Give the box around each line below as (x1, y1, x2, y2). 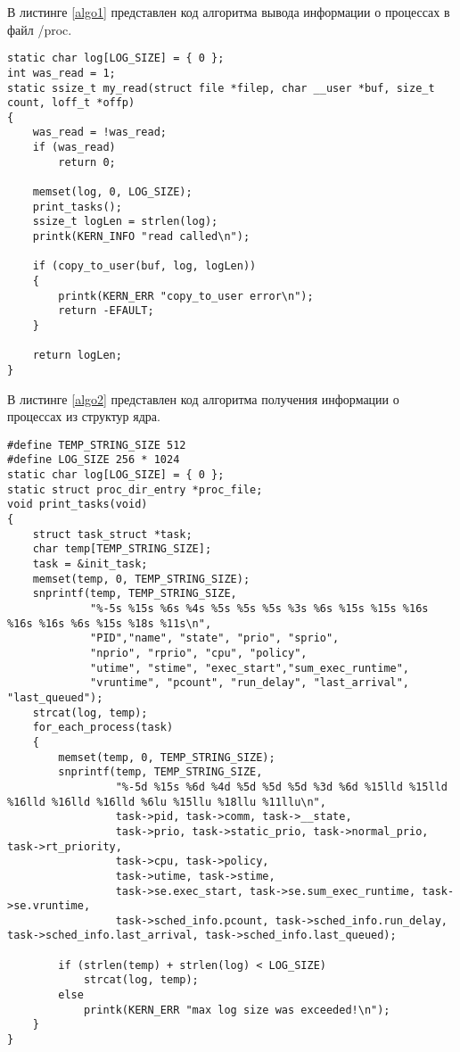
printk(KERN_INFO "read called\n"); (32, 230, 251, 244)
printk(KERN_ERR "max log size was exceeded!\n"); (83, 1003, 390, 1016)
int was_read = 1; (7, 66, 116, 79)
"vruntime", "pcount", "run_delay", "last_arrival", (90, 676, 410, 690)
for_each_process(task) (32, 721, 174, 734)
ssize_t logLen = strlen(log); (32, 215, 218, 228)
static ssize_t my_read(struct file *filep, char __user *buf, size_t (7, 81, 435, 95)
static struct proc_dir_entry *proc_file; (7, 483, 263, 496)
